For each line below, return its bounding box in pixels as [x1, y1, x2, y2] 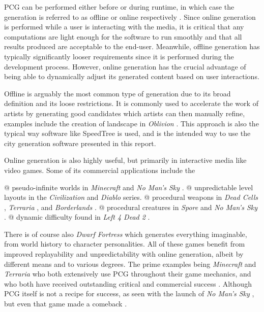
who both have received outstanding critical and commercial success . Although [4, 278, 252, 289]
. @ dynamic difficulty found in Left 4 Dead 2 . [4, 212, 150, 222]
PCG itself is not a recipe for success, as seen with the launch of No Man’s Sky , [4, 288, 254, 299]
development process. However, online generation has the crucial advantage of [4, 61, 246, 72]
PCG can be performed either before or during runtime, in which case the [4, 2, 234, 12]
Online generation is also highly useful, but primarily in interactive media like [4, 155, 247, 165]
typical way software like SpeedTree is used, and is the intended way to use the [4, 128, 251, 138]
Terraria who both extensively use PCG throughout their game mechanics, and [4, 268, 251, 279]
